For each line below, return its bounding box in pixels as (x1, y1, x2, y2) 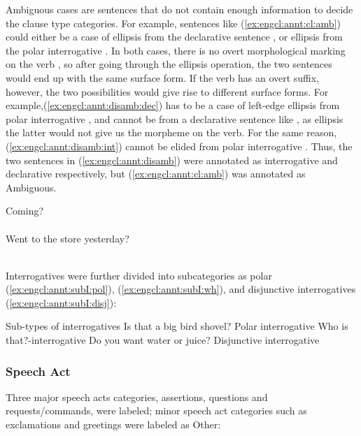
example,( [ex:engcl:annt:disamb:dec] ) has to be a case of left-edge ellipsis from (6, 98, 340, 112)
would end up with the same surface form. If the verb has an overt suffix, (6, 70, 320, 85)
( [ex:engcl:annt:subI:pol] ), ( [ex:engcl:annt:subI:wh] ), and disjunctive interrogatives (6, 282, 356, 296)
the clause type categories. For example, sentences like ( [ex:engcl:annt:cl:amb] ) (6, 15, 341, 30)
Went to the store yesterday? (6, 231, 129, 245)
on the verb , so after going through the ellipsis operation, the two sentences (6, 57, 332, 71)
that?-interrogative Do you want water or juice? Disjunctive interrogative (6, 333, 320, 347)
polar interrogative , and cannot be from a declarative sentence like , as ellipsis (6, 111, 344, 126)
